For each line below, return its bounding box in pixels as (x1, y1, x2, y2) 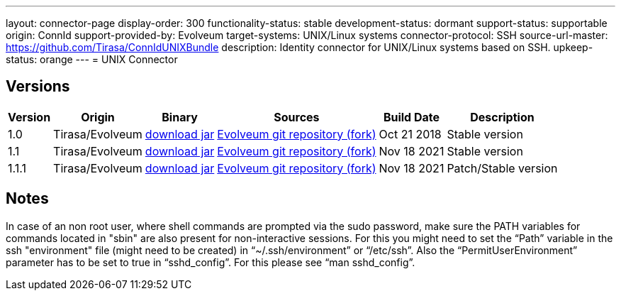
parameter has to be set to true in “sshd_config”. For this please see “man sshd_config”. (6, 256, 415, 268)
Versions (6, 77, 70, 96)
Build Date (383, 109, 440, 124)
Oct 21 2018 (379, 126, 442, 141)
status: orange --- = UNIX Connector (6, 53, 178, 65)
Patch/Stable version (447, 160, 558, 175)
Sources (274, 109, 320, 124)
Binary (162, 109, 198, 124)
